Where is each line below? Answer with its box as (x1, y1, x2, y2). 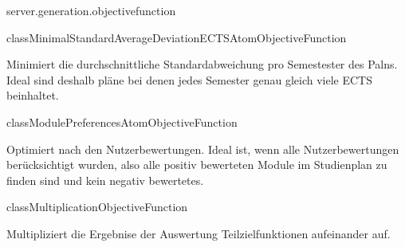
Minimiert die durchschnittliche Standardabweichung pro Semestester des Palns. (6, 56, 398, 73)
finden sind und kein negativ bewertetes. (6, 171, 204, 188)
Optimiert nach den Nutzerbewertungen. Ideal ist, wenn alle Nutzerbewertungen (6, 140, 399, 157)
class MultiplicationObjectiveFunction (6, 198, 188, 215)
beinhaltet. (6, 87, 59, 104)
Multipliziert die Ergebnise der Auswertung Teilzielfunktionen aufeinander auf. (6, 225, 391, 241)
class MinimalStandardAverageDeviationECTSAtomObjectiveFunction (6, 29, 347, 45)
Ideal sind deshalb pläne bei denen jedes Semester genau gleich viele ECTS (6, 71, 373, 88)
